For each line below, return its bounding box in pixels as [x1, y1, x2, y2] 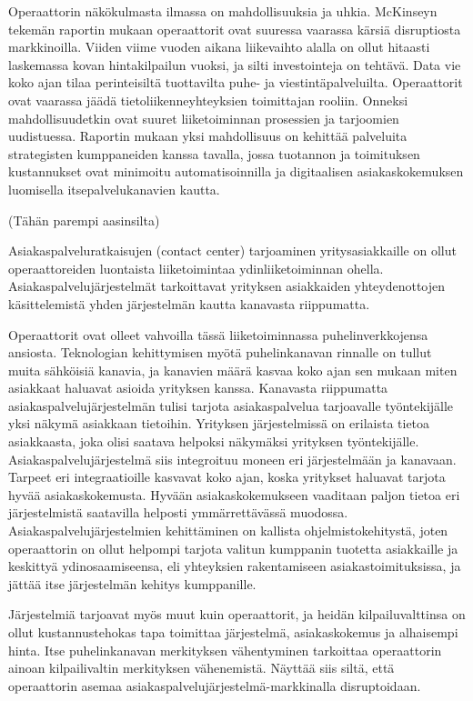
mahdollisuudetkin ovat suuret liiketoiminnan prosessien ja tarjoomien [8, 108, 399, 127]
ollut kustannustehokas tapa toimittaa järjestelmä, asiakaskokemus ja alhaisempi [8, 623, 458, 641]
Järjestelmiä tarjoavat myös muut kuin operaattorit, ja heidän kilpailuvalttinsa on [8, 605, 466, 624]
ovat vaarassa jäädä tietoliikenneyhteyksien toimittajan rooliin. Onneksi [8, 90, 408, 109]
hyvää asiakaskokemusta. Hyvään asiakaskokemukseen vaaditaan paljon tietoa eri [8, 485, 460, 504]
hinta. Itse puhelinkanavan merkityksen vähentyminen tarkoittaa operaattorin [8, 640, 442, 659]
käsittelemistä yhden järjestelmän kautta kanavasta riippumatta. [8, 294, 370, 313]
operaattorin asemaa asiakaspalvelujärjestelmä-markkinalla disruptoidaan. [8, 676, 421, 695]
